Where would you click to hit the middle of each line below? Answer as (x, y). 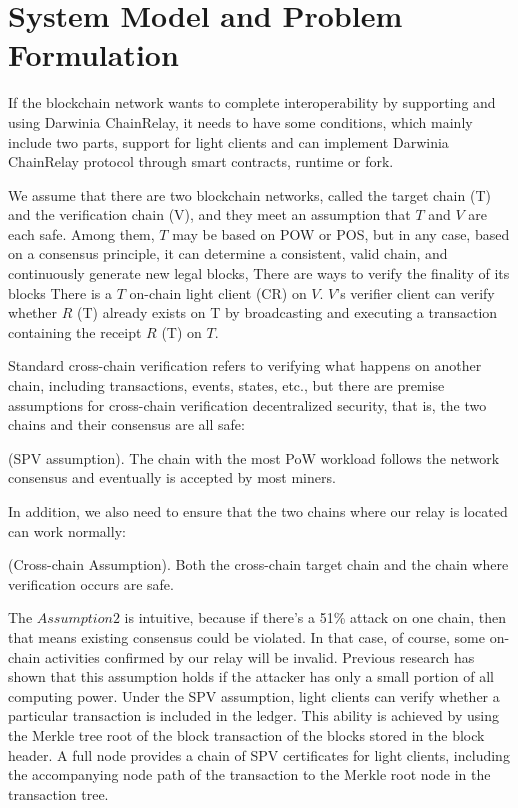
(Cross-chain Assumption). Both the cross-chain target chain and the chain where (258, 564)
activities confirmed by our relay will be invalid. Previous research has (259, 656)
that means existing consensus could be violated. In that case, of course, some (246, 636)
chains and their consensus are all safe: (126, 424)
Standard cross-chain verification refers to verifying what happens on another (245, 365)
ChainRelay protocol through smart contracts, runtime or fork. (201, 161)
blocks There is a (60, 292)
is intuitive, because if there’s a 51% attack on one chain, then (315, 617)
